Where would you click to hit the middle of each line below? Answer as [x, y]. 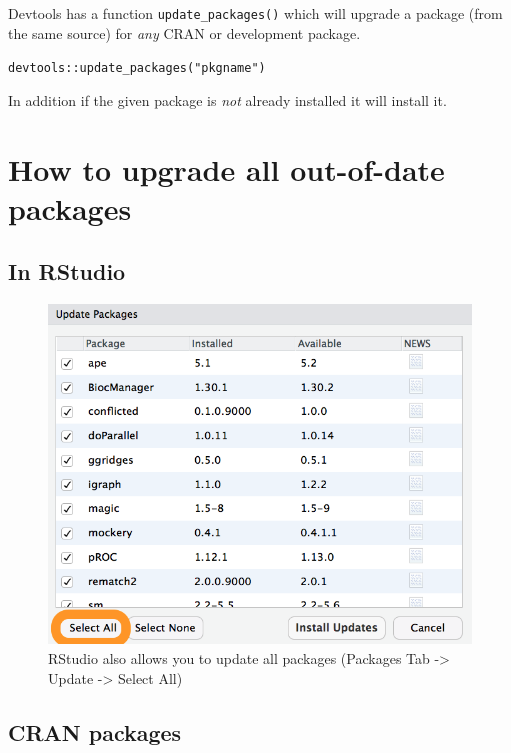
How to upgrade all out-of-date [226, 168]
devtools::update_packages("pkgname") [137, 68]
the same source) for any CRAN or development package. [184, 32]
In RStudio [67, 271]
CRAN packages [95, 731]
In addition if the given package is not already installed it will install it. [227, 99]
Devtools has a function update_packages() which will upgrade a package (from [255, 13]
